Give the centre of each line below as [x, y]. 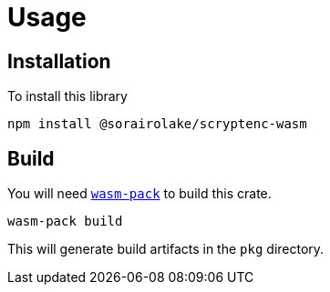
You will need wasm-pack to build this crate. [139, 194]
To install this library [67, 96]
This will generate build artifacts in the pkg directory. [166, 249]
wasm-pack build [65, 222]
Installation [59, 61]
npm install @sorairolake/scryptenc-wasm [157, 124]
